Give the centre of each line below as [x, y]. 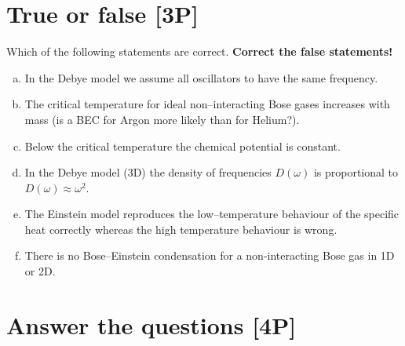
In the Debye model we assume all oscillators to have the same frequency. [201, 77]
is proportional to [356, 172]
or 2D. [40, 271]
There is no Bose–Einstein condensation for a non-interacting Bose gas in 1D [210, 255]
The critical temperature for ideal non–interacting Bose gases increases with [207, 104]
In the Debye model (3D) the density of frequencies [148, 172]
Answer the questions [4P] [151, 324]
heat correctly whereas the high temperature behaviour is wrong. [181, 229]
